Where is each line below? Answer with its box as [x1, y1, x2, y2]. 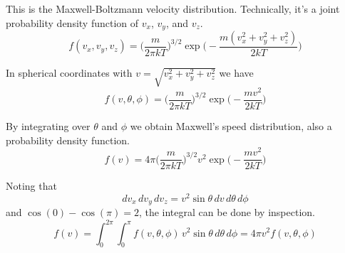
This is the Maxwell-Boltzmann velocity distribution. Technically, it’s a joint [6, 1, 340, 16]
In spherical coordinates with [6, 65, 133, 80]
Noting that [6, 178, 57, 193]
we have [219, 65, 254, 80]
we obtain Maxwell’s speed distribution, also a [130, 118, 332, 133]
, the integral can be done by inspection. [138, 205, 315, 220]
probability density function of [6, 15, 139, 30]
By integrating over [6, 118, 91, 133]
